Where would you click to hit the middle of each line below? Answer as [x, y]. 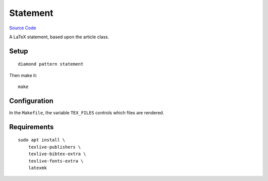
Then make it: [23, 75]
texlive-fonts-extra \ [56, 161]
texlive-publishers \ [55, 147]
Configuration [31, 101]
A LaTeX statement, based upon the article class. [59, 37]
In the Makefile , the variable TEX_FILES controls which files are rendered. [87, 113]
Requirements [32, 127]
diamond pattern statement [51, 64]
